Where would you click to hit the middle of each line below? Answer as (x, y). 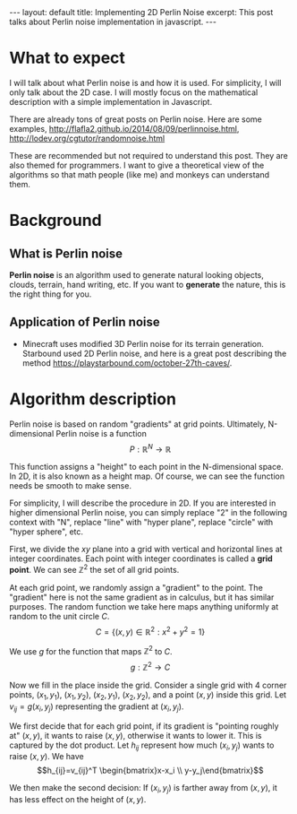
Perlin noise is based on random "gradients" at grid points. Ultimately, (138, 424)
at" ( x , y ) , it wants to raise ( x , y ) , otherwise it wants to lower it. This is (136, 735)
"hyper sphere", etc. (46, 532)
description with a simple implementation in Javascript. (111, 101)
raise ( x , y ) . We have (47, 757)
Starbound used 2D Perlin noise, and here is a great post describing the (154, 353)
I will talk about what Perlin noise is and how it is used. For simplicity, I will (145, 82)
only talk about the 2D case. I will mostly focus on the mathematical (134, 92)
